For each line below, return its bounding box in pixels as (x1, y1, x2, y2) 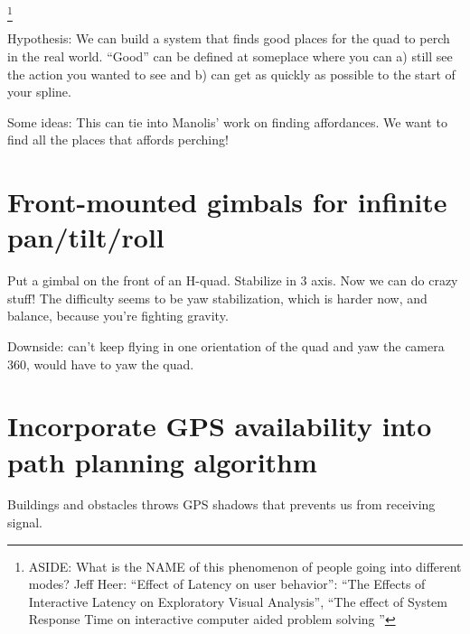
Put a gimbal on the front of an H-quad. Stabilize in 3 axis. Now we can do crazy (7, 271, 458, 290)
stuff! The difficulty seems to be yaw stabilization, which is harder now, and (7, 288, 428, 307)
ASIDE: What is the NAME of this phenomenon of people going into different (28, 556, 462, 575)
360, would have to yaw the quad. (7, 354, 194, 373)
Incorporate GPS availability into (7, 407, 432, 444)
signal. (7, 513, 42, 532)
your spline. (7, 82, 71, 101)
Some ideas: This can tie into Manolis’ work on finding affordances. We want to (7, 112, 447, 131)
